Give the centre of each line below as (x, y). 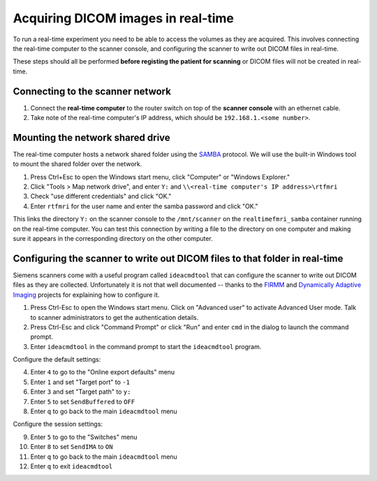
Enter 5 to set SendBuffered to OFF (83, 401)
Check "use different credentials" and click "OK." (101, 196)
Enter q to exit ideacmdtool (72, 466)
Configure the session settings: (58, 424)
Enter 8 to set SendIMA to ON (72, 447)
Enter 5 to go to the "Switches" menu (84, 437)
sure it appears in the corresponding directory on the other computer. (113, 239)
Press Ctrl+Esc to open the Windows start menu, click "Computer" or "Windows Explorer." (160, 177)
